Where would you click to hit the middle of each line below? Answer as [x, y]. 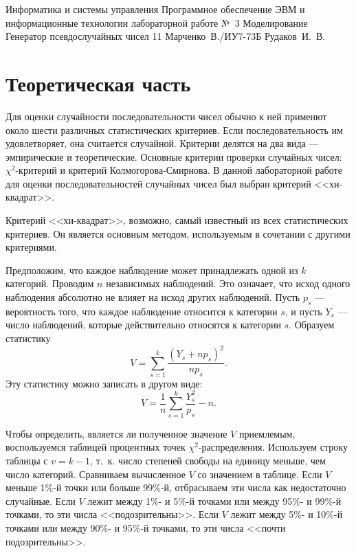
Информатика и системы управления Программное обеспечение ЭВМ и [155, 9]
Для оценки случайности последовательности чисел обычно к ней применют [166, 116]
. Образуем [312, 325]
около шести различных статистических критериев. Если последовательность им [174, 129]
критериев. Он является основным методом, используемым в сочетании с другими [178, 233]
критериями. [31, 247]
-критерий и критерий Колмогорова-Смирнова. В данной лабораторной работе [179, 170]
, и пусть [303, 311]
